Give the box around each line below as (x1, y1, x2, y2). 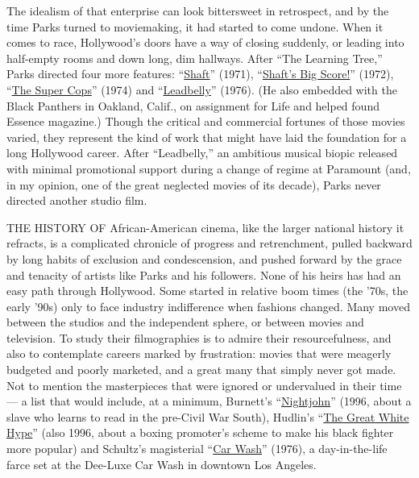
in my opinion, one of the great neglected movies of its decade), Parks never (6, 176, 381, 193)
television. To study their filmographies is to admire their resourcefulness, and (6, 329, 392, 346)
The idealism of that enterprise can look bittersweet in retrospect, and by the (6, 2, 389, 19)
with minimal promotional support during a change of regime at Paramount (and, (6, 160, 411, 177)
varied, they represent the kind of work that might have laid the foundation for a (6, 128, 407, 145)
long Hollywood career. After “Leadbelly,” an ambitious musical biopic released (6, 144, 398, 161)
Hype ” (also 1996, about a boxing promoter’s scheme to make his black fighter (6, 424, 394, 441)
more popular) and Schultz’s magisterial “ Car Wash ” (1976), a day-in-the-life (6, 440, 388, 457)
